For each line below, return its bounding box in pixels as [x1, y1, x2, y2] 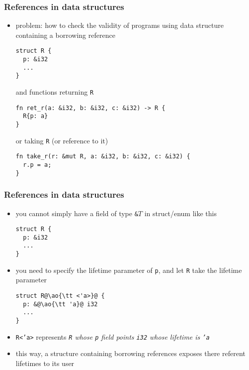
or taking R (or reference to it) [15, 135, 108, 145]
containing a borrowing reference [15, 29, 115, 40]
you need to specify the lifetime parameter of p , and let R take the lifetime [15, 264, 242, 275]
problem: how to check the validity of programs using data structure [15, 20, 224, 30]
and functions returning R [15, 87, 94, 97]
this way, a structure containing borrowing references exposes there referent [15, 348, 246, 359]
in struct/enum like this [144, 208, 217, 218]
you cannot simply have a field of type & [15, 208, 138, 218]
